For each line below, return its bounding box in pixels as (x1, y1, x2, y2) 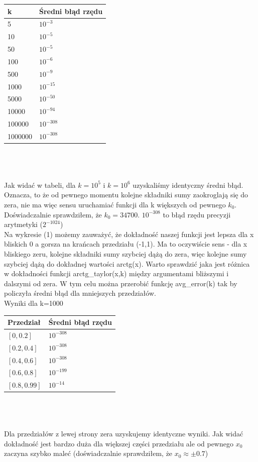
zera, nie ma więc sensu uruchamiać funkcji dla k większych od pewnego (4, 199, 226, 209)
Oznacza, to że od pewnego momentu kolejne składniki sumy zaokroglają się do (4, 189, 248, 200)
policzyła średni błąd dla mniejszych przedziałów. (4, 288, 156, 298)
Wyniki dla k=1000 (4, 297, 63, 308)
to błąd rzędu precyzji (163, 209, 231, 219)
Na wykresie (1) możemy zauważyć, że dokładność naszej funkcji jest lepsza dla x (4, 228, 254, 239)
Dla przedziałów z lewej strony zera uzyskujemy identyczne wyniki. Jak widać (4, 428, 243, 439)
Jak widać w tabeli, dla (4, 179, 76, 190)
